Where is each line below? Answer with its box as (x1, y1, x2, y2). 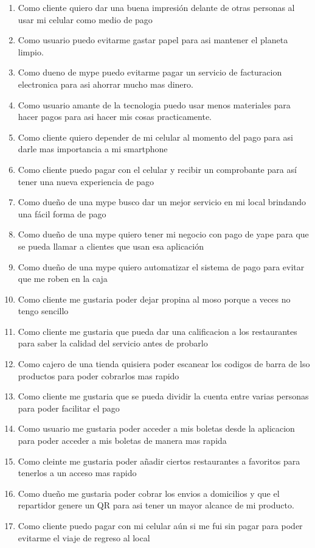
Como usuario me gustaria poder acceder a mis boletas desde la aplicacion (18, 422, 295, 435)
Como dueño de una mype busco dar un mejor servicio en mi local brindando (18, 195, 306, 208)
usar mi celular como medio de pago (18, 13, 153, 26)
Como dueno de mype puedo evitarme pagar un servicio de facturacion (18, 66, 282, 79)
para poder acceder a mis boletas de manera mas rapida (18, 434, 227, 447)
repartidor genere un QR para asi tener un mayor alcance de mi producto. (18, 499, 294, 511)
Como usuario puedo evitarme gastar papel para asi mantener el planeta (18, 33, 288, 46)
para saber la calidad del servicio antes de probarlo (18, 337, 208, 350)
